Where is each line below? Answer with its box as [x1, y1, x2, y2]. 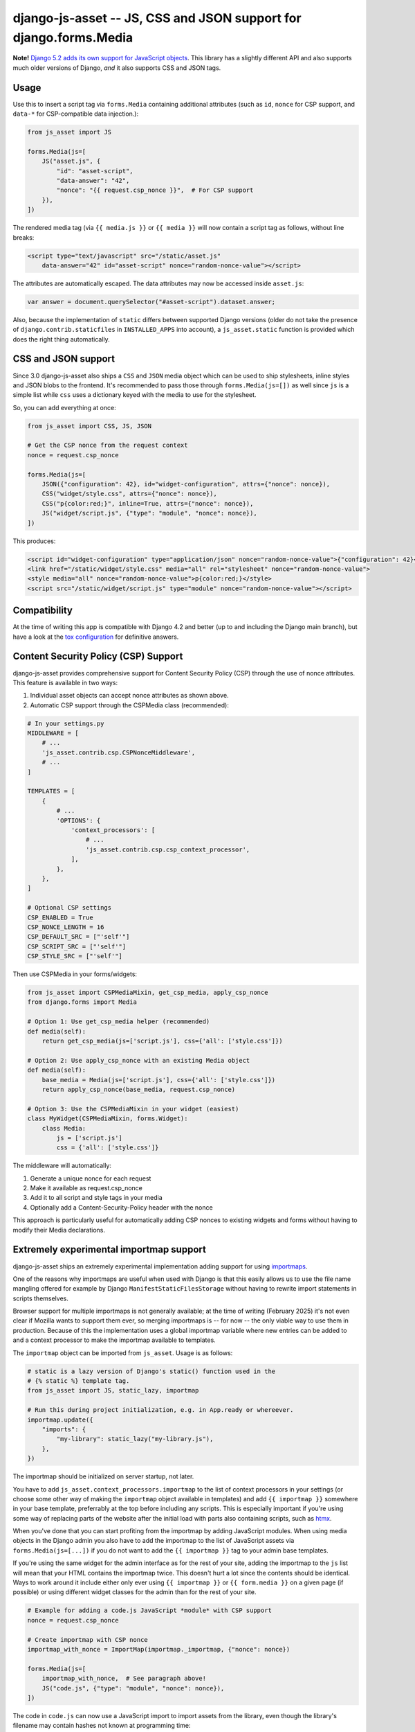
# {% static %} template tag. [27, 1377, 130, 1385]
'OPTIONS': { [56, 816, 101, 824]
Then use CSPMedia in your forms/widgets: [12, 970, 138, 978]
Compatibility [12, 605, 73, 617]
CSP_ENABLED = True [27, 913, 93, 921]
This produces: [12, 537, 56, 545]
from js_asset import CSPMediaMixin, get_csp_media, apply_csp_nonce [27, 989, 268, 997]
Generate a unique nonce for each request [30, 1174, 151, 1183]
